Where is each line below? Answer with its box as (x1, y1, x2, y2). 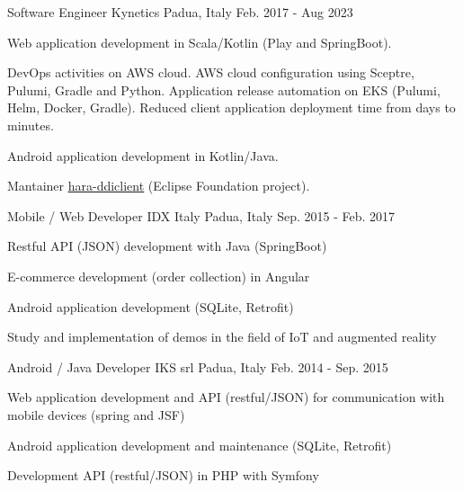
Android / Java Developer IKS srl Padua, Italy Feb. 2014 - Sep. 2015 (7, 357, 388, 376)
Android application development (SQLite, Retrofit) (7, 297, 294, 316)
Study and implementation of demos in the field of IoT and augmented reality (7, 327, 437, 346)
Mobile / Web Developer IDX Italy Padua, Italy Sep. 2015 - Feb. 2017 (7, 206, 395, 225)
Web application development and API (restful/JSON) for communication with (7, 388, 445, 406)
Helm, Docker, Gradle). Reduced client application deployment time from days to (7, 98, 456, 117)
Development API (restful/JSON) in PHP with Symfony (7, 466, 319, 485)
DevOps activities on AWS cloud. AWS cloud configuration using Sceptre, (7, 63, 414, 82)
